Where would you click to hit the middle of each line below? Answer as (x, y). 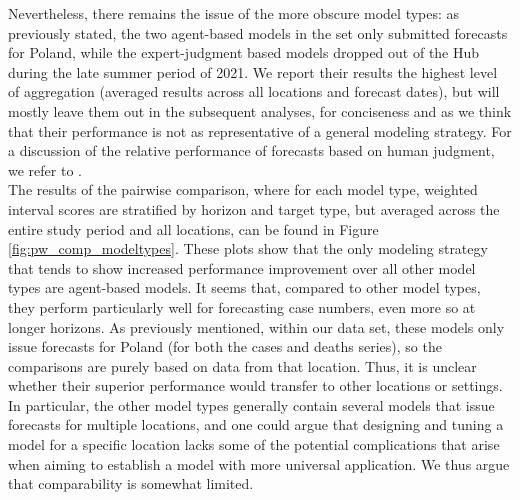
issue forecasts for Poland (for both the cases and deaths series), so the (225, 346)
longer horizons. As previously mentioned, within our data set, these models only (256, 326)
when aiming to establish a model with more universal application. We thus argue (259, 463)
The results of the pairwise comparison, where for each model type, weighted (243, 189)
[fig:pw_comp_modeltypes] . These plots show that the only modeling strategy (248, 248)
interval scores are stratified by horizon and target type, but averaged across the (254, 208)
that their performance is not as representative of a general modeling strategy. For (260, 130)
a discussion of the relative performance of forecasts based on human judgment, (251, 150)
